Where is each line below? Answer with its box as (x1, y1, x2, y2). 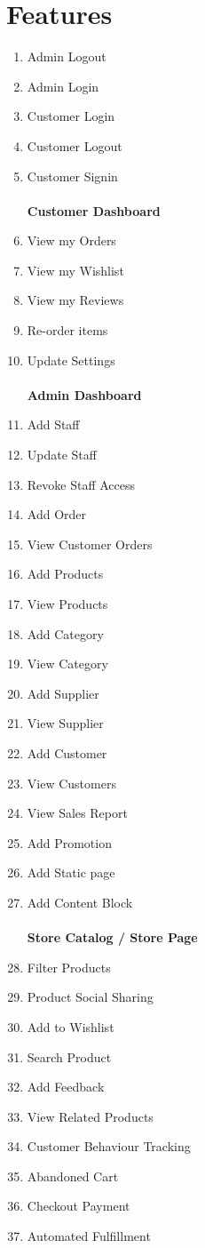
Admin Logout (27, 47, 106, 66)
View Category (27, 654, 108, 673)
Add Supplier (27, 684, 99, 702)
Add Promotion (27, 833, 112, 852)
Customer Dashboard (27, 201, 161, 220)
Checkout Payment (27, 1196, 130, 1215)
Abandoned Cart (27, 1166, 119, 1185)
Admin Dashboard (27, 385, 142, 404)
